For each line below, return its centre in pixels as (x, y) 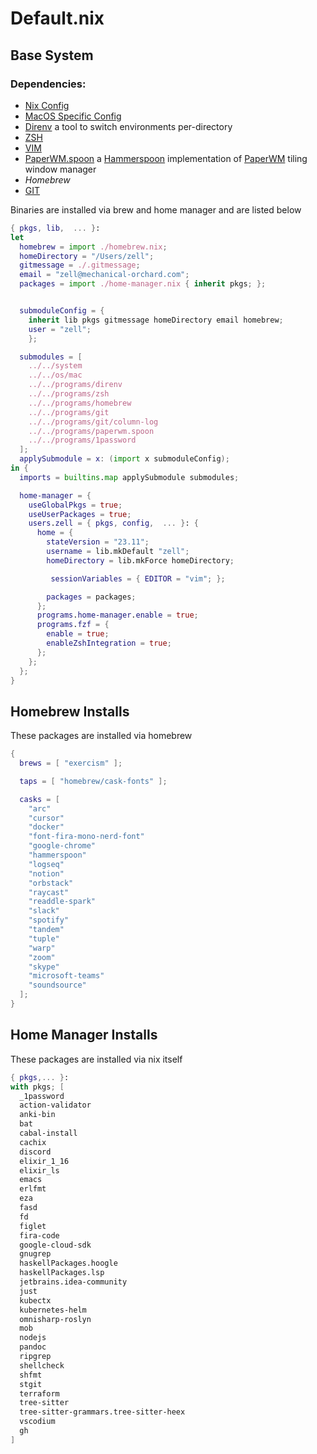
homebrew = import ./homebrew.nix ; (93, 247)
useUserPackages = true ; (80, 514)
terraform (39, 1393)
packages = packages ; (91, 597)
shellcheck (42, 1365)
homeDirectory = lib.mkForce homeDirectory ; (140, 560)
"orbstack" (51, 883)
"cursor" (46, 818)
